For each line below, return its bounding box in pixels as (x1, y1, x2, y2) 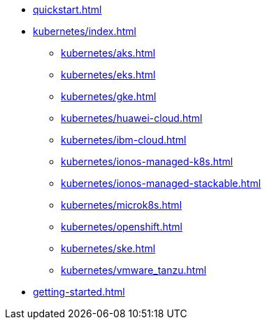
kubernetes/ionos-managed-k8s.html (61, 155, 233, 167)
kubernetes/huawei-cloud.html (61, 112, 203, 124)
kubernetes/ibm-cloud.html (61, 134, 187, 146)
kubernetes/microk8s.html (61, 199, 182, 211)
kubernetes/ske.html (61, 242, 156, 254)
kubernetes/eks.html (61, 69, 156, 81)
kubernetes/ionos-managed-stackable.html (61, 177, 261, 189)
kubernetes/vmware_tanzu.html (61, 264, 207, 276)
